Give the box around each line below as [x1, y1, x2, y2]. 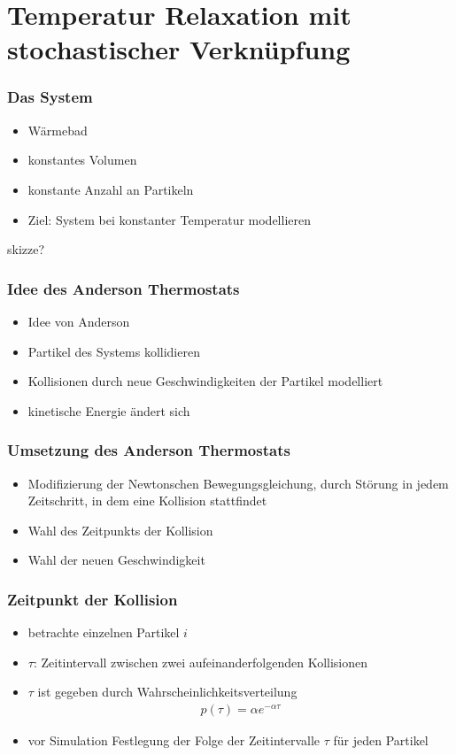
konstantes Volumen [27, 150, 137, 169]
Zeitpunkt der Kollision [7, 588, 178, 610]
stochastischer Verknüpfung [7, 31, 351, 67]
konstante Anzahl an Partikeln [27, 180, 194, 198]
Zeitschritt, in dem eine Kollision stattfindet [27, 491, 267, 510]
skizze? [7, 240, 45, 258]
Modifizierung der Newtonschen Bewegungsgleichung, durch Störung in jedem [27, 474, 449, 492]
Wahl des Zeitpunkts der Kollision [27, 520, 213, 539]
